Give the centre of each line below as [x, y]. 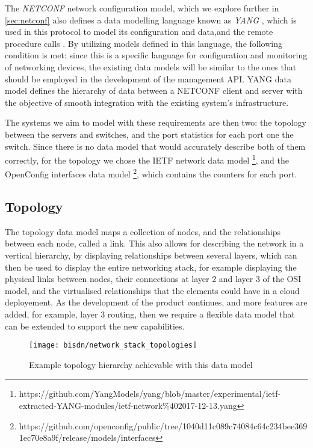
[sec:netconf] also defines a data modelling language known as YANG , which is [151, 20]
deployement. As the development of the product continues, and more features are [156, 302]
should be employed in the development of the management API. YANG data [148, 78]
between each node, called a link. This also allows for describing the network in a [154, 243]
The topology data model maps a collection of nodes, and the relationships [143, 231]
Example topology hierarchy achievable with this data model [141, 364]
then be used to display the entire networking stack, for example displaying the [151, 267]
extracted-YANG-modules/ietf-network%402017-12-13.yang [128, 406]
